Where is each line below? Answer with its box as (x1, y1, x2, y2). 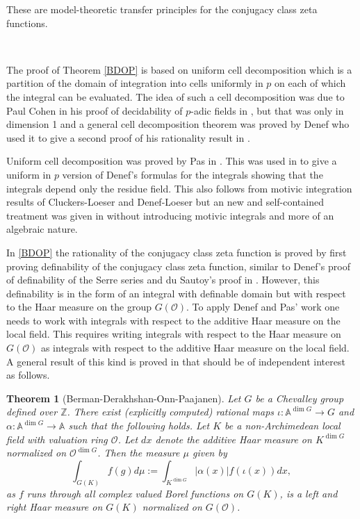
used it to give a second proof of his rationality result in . (6, 130, 250, 145)
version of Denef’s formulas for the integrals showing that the (62, 167, 323, 181)
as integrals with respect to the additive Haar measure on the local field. (40, 340, 350, 355)
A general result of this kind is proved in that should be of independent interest (6, 354, 345, 368)
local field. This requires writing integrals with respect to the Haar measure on (6, 327, 341, 341)
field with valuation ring (6, 431, 108, 446)
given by (192, 445, 227, 460)
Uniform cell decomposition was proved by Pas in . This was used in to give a (6, 154, 337, 168)
